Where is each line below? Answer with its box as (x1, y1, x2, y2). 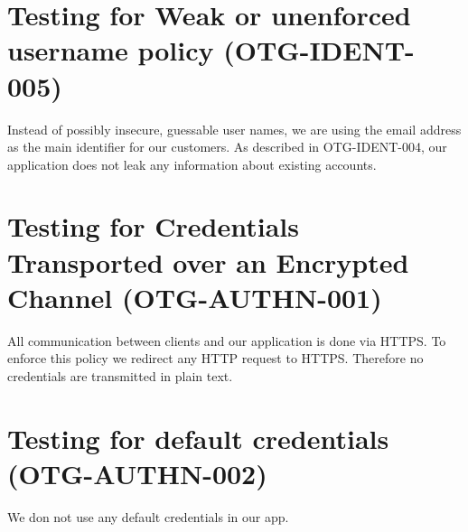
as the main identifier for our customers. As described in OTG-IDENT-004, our (7, 137, 447, 156)
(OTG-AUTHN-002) (7, 454, 267, 491)
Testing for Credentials (7, 208, 299, 245)
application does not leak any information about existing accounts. (7, 154, 377, 173)
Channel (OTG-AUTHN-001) (7, 278, 382, 315)
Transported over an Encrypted (7, 243, 409, 280)
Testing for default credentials (7, 419, 389, 456)
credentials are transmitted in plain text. (7, 366, 233, 385)
